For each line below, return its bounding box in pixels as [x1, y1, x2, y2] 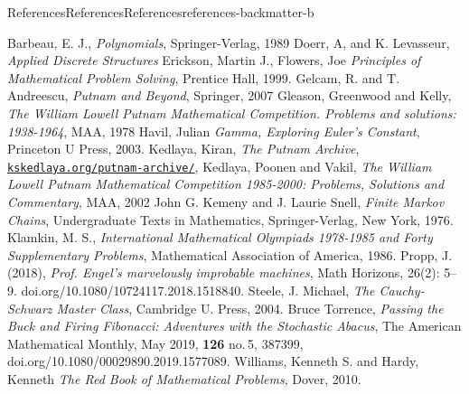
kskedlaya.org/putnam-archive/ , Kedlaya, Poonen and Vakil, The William [7, 156, 432, 175]
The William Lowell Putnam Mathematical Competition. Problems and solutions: [7, 103, 456, 122]
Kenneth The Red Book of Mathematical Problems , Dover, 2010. [7, 369, 361, 388]
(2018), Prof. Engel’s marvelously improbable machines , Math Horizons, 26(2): [7, 263, 440, 282]
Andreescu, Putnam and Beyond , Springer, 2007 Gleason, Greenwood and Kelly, [7, 86, 452, 105]
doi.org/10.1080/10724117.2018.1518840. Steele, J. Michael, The [21, 280, 375, 299]
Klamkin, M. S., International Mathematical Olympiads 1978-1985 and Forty [7, 228, 433, 247]
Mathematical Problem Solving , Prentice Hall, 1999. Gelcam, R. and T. [7, 68, 400, 87]
